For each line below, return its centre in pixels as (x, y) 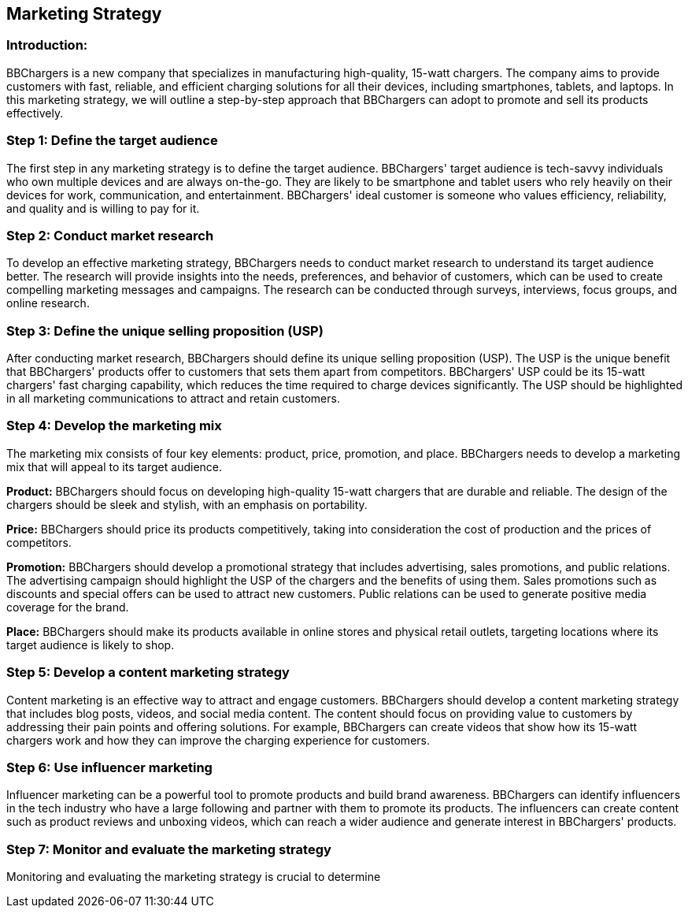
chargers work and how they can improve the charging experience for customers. (218, 740)
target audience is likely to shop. (91, 645)
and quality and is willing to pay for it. (103, 208)
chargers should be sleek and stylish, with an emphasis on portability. (187, 504)
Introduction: (47, 45)
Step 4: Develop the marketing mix (114, 426)
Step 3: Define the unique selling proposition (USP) (165, 331)
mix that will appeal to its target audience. (115, 466)
